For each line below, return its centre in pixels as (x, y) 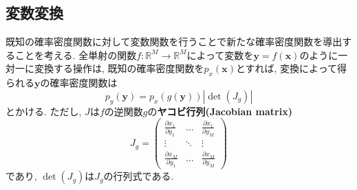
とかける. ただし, (44, 111)
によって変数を (220, 55)
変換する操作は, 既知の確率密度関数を (119, 68)
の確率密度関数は (79, 83)
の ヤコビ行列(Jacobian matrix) (220, 111)
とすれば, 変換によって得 (291, 68)
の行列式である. (139, 176)
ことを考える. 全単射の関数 (76, 55)
